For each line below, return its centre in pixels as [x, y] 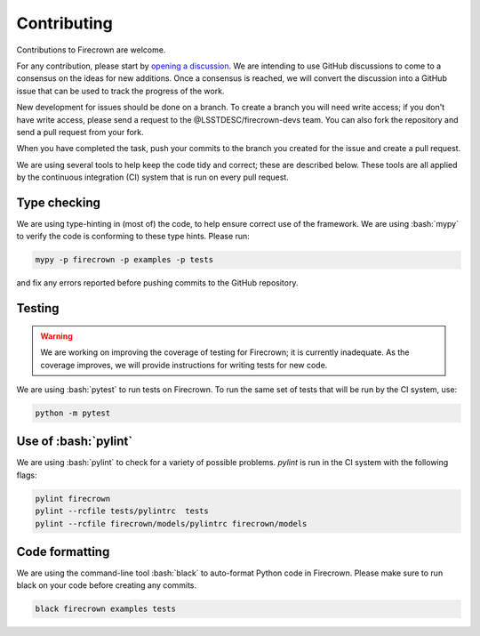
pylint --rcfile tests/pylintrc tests [122, 511]
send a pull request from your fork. [80, 132]
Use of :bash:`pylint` [75, 442]
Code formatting [63, 551]
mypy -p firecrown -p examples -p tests [124, 260]
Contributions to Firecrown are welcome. [91, 50]
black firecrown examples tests [106, 609]
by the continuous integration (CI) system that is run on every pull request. [152, 177]
